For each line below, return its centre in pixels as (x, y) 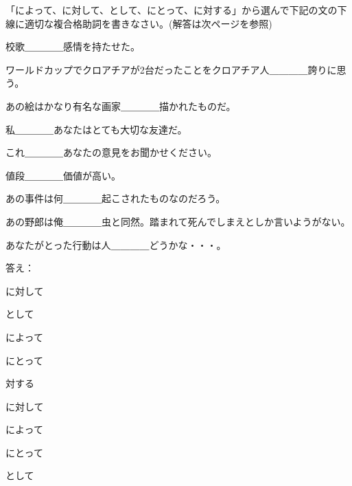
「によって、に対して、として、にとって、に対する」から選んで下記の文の (172, 10)
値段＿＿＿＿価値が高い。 (63, 175)
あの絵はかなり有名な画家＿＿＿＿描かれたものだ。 (121, 106)
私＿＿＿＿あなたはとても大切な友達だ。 (96, 129)
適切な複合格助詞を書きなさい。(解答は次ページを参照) (148, 23)
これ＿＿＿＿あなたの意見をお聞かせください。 (111, 152)
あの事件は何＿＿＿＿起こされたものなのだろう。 (116, 198)
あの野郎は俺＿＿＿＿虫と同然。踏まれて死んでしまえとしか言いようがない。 (178, 221)
